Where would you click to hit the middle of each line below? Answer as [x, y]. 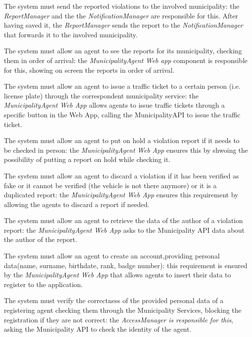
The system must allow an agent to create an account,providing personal [112, 256]
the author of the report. [41, 239]
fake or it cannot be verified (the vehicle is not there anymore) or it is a [110, 185]
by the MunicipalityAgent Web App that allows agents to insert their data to [118, 275]
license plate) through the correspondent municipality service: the [101, 95]
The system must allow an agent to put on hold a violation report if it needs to [122, 140]
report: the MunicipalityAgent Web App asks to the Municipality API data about [124, 230]
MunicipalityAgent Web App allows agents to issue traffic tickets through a [114, 105]
